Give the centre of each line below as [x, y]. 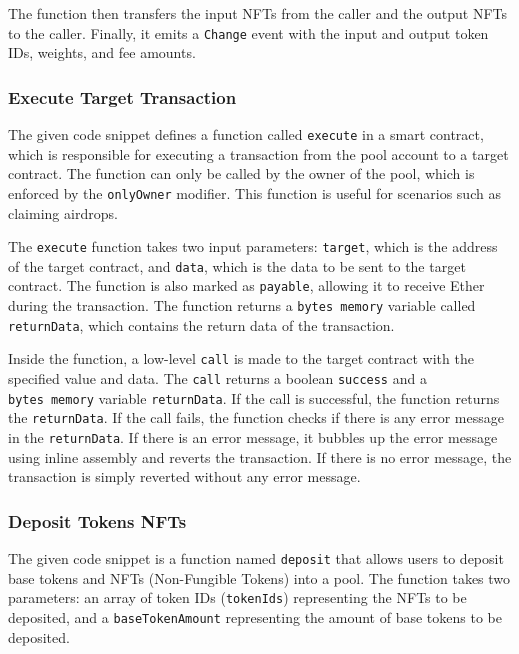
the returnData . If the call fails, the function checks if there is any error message [256, 417]
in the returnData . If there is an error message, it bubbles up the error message [253, 437]
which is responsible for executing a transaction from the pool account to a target [258, 153]
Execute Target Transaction [122, 96]
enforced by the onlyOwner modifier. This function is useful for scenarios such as [254, 192]
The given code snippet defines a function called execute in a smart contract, [246, 134]
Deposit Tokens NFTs [97, 520]
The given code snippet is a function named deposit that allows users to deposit [256, 558]
